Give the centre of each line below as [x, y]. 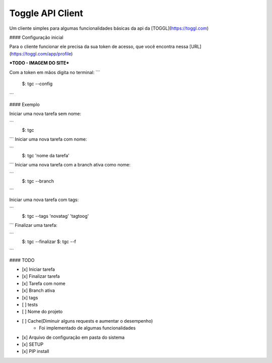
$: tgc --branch [38, 181]
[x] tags [30, 297]
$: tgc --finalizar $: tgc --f [49, 241]
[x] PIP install [36, 351]
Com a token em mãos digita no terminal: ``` [55, 72]
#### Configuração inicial [36, 37]
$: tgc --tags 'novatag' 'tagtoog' [55, 216]
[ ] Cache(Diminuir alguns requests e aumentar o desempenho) [87, 321]
